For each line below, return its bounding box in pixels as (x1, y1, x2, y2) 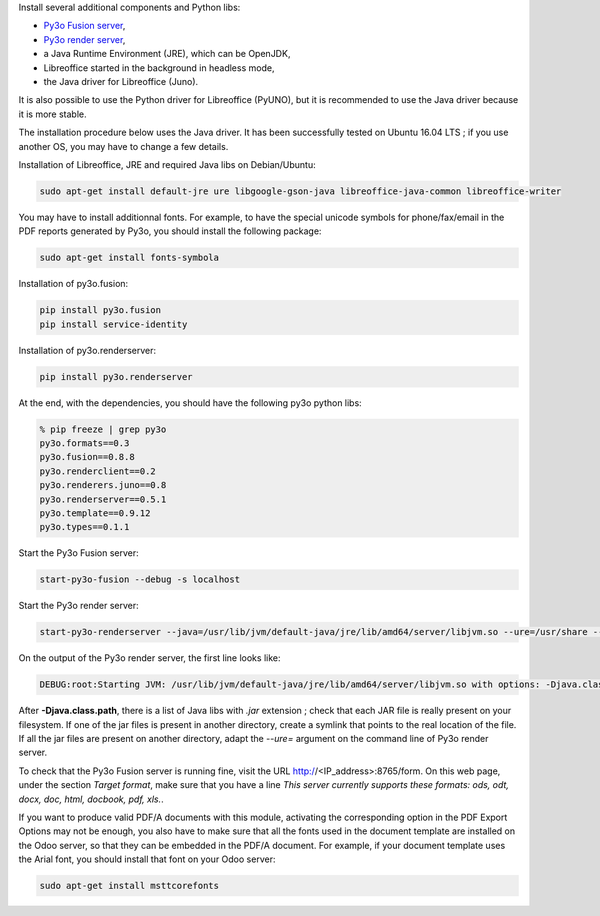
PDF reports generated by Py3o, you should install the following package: (18, 225, 322, 237)
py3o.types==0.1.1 (39, 521, 130, 533)
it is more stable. (18, 108, 87, 120)
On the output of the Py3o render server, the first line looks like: (18, 652, 281, 664)
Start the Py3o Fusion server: (18, 547, 139, 559)
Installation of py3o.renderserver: (18, 344, 157, 356)
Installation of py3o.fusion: (18, 278, 129, 290)
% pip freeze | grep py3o (39, 423, 167, 435)
